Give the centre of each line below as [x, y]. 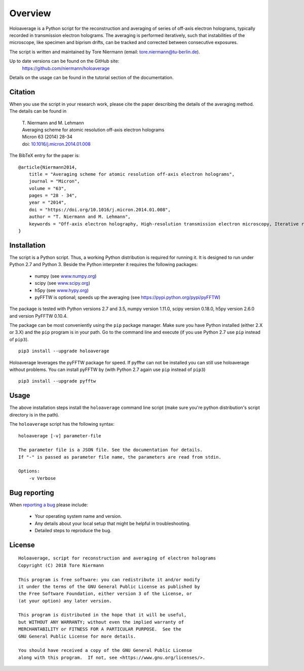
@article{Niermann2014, [48, 167]
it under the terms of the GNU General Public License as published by [109, 586]
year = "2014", [48, 202]
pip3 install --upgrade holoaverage [64, 351]
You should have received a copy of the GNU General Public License [105, 650]
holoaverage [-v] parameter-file [60, 436]
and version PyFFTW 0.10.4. [39, 316]
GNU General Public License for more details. [77, 636]
